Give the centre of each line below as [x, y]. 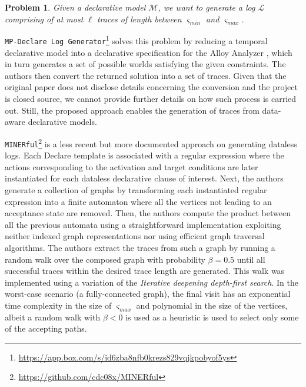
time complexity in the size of [58, 305]
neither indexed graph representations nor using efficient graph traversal [135, 236]
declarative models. [62, 122]
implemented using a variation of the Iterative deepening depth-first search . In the [152, 282]
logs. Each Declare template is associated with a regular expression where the [144, 155]
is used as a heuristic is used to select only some [212, 317]
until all [251, 259]
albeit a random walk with [53, 317]
